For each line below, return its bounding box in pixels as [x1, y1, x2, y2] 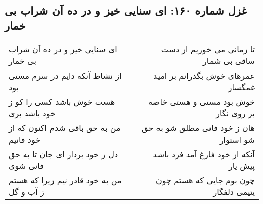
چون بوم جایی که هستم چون [155, 174, 255, 186]
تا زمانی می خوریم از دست [161, 43, 255, 55]
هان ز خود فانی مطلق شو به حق [142, 121, 255, 133]
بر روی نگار [216, 107, 255, 119]
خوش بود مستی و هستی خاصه [148, 95, 255, 107]
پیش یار [228, 159, 255, 171]
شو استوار [219, 133, 255, 145]
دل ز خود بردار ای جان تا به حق [9, 148, 118, 160]
